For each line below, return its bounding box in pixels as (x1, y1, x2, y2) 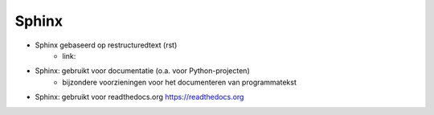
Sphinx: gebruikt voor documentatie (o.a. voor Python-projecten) (35, 66, 250, 76)
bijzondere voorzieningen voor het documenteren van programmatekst (62, 77, 297, 87)
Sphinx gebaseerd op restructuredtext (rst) (35, 40, 178, 50)
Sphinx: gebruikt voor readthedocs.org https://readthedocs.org (35, 92, 244, 102)
